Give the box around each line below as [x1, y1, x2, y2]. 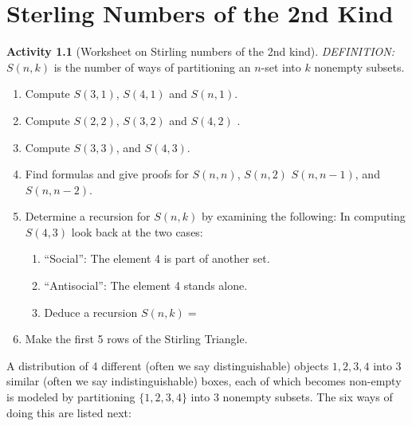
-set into [261, 58, 301, 75]
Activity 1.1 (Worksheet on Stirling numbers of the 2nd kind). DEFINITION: [6, 43, 395, 60]
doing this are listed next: [6, 404, 131, 420]
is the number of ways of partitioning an [53, 58, 251, 75]
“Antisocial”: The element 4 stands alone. [44, 277, 248, 294]
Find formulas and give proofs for [25, 166, 189, 182]
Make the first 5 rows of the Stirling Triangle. [25, 330, 248, 347]
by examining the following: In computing [201, 208, 406, 225]
